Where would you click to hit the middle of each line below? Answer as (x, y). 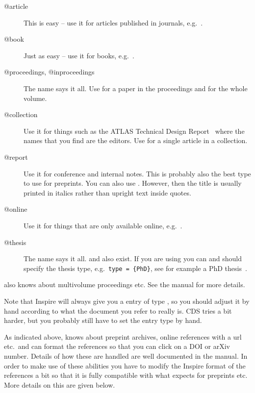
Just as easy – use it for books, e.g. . (79, 55)
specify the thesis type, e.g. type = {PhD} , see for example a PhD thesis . (135, 268)
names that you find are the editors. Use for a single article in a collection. (136, 140)
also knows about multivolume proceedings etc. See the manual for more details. (125, 284)
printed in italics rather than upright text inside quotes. (107, 192)
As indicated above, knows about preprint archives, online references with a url (123, 336)
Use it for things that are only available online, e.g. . (103, 225)
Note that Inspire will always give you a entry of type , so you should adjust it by (127, 301)
